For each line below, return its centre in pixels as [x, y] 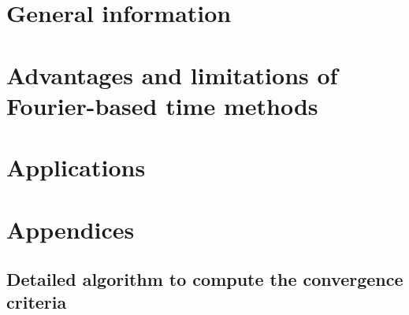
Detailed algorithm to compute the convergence [205, 279]
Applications [76, 167]
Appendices [71, 229]
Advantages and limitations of [172, 74]
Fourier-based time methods [162, 105]
